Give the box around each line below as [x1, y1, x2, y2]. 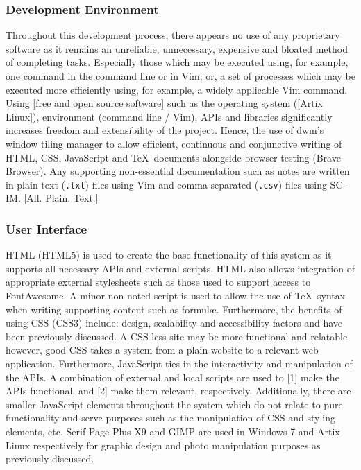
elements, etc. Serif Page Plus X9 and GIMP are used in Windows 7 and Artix [6, 424, 340, 438]
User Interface [6, 220, 87, 237]
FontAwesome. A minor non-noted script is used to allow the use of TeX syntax [6, 288, 346, 302]
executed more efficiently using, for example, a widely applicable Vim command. [6, 82, 348, 96]
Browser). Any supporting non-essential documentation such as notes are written [6, 164, 350, 178]
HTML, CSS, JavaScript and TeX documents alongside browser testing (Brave [6, 150, 341, 164]
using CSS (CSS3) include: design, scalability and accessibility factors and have [6, 315, 343, 330]
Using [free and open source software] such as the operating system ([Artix [6, 96, 323, 110]
